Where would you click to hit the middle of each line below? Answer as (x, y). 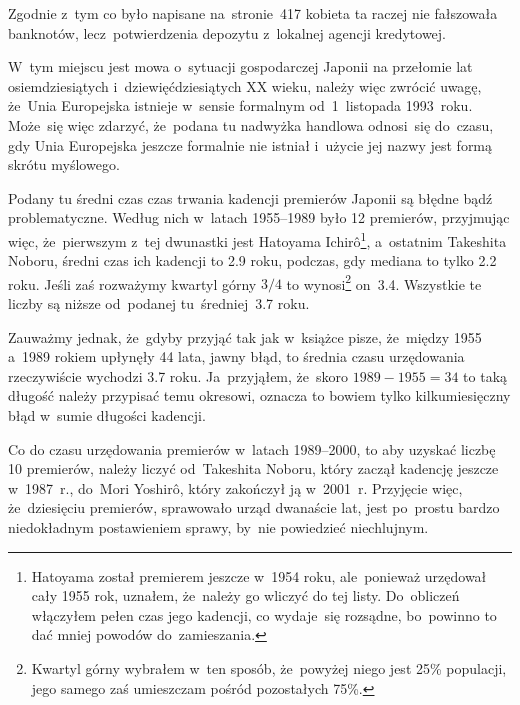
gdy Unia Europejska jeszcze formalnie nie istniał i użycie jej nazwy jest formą (250, 144)
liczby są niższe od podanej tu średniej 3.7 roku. (159, 303)
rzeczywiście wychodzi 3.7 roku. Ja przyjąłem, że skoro (178, 375)
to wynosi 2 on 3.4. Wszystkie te (384, 282)
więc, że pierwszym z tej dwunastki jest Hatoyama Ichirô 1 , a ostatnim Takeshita (257, 239)
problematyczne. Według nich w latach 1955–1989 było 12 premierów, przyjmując (259, 217)
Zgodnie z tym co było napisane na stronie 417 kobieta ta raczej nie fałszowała (253, 13)
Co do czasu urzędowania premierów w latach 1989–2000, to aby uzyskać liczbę (252, 448)
